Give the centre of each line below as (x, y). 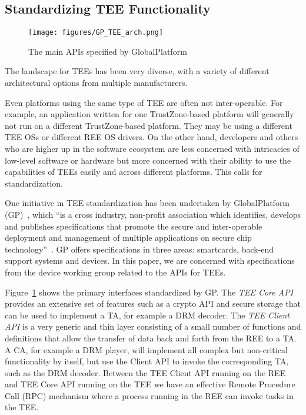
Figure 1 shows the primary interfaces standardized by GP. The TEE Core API (149, 292)
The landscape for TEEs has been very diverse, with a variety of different (137, 71)
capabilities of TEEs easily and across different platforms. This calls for (134, 172)
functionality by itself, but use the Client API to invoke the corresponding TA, (147, 361)
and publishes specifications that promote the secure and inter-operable (134, 226)
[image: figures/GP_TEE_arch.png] (96, 33)
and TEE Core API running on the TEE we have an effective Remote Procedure (150, 384)
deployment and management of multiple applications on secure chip (128, 238)
